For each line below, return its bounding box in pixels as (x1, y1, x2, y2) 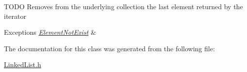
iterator (4, 11, 26, 21)
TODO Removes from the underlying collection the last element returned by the (4, 1, 243, 11)
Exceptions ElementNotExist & (4, 27, 96, 37)
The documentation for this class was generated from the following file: (4, 43, 215, 53)
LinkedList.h (4, 59, 41, 70)
